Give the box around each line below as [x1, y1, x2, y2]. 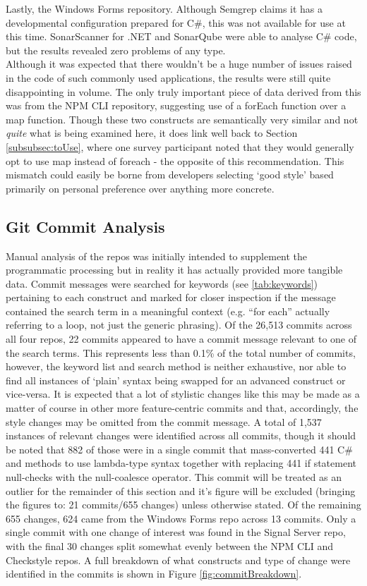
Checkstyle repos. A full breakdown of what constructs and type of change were [6, 552, 351, 567]
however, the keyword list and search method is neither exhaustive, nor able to [6, 359, 347, 374]
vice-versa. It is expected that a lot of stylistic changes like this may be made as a [6, 386, 360, 401]
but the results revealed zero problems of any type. [6, 42, 226, 57]
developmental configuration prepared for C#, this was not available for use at [6, 15, 346, 30]
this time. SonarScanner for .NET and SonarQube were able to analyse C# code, [6, 29, 357, 44]
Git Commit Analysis [6, 215, 165, 237]
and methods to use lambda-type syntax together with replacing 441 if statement [6, 456, 356, 470]
